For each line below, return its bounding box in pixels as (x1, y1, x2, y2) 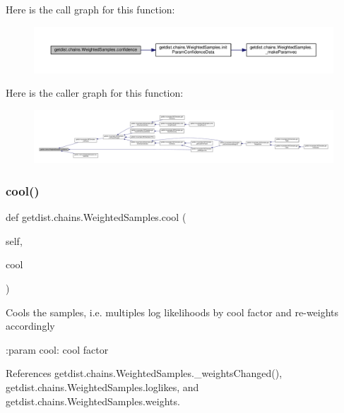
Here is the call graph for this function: (6, 2, 175, 16)
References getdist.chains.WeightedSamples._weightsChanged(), (6, 366, 283, 381)
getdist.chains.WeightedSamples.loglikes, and (6, 379, 199, 394)
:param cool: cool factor (6, 342, 109, 357)
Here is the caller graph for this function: (6, 85, 184, 100)
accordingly (6, 318, 55, 333)
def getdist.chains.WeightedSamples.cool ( (6, 210, 186, 225)
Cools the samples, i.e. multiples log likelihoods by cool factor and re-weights (6, 304, 339, 319)
